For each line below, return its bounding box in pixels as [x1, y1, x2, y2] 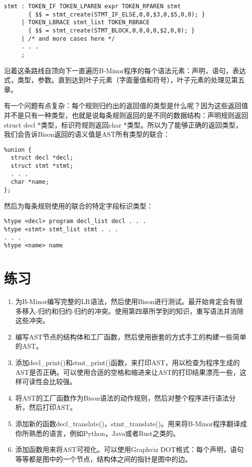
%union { [4, 146, 32, 153]
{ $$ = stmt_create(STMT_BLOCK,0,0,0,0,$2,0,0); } [28, 27, 195, 34]
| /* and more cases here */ [21, 35, 115, 42]
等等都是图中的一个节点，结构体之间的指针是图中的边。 [15, 453, 192, 464]
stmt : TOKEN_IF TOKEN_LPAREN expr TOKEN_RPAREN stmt [4, 3, 181, 10]
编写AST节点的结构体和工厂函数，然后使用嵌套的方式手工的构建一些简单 [15, 331, 247, 341]
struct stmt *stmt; [11, 162, 74, 170]
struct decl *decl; [11, 154, 74, 161]
